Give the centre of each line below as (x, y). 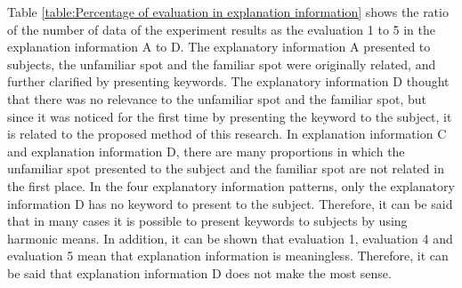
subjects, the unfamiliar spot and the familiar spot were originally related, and (222, 64)
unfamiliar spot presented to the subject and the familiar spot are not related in (226, 168)
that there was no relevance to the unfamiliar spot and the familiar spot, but (217, 98)
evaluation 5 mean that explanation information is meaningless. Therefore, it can (228, 256)
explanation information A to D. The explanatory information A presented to (219, 47)
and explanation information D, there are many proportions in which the (206, 151)
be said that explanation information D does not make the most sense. (199, 272)
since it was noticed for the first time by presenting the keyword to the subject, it (230, 116)
